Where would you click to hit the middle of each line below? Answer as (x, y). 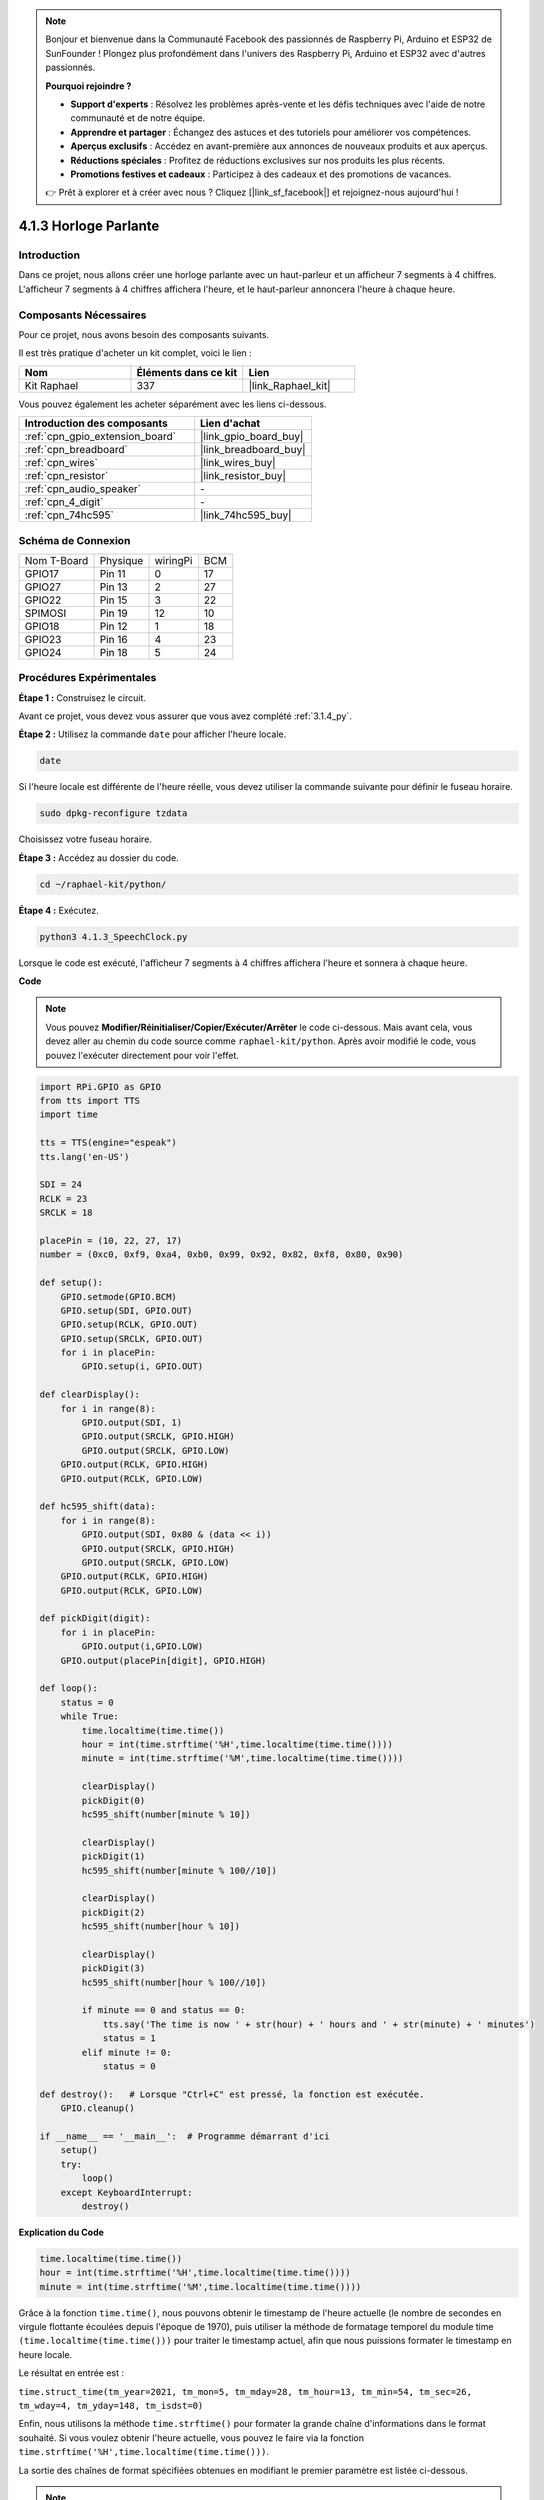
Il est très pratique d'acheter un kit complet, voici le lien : (135, 353)
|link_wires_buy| (238, 463)
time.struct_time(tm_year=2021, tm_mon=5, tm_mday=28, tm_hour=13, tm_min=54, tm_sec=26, (245, 2391)
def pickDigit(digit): (95, 1618)
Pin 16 (114, 639)
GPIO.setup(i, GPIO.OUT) (142, 1366)
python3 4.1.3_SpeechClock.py (113, 936)
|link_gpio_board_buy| (252, 437)
